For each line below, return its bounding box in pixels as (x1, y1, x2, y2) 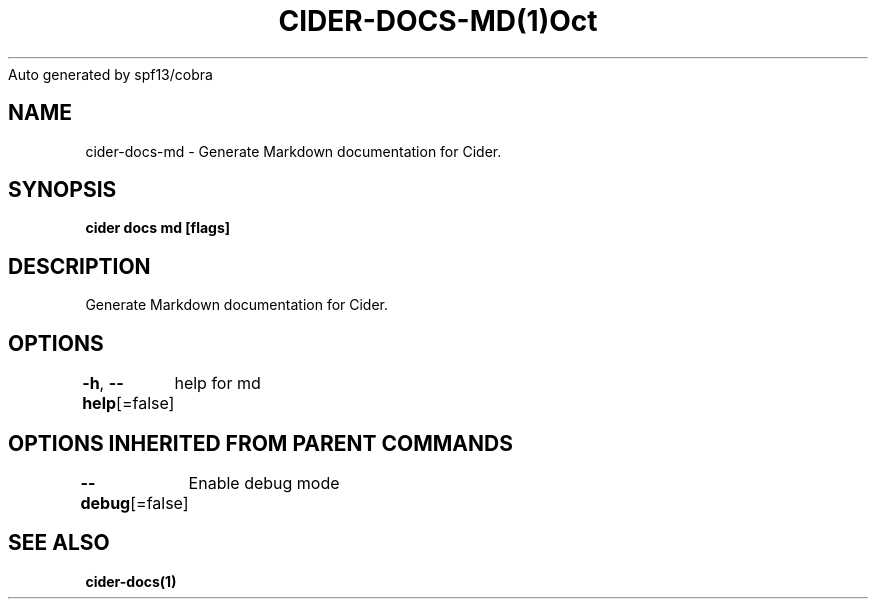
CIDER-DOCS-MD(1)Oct (278, 4, 598, 38)
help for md (174, 373, 261, 394)
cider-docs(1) (85, 572, 177, 590)
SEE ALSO (8, 530, 110, 556)
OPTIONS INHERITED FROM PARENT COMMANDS (8, 430, 513, 456)
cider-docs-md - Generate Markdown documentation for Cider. (85, 142, 502, 160)
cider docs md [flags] (85, 219, 231, 237)
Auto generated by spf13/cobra (8, 65, 213, 83)
